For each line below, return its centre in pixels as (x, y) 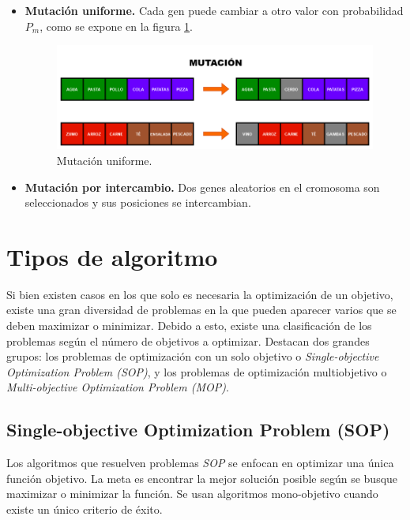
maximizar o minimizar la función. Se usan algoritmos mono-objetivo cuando (192, 494)
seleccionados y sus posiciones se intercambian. (138, 202)
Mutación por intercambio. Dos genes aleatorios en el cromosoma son (202, 187)
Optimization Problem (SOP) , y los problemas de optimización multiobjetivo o (197, 371)
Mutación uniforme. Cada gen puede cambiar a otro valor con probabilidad (214, 10)
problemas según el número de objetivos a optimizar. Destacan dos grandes (188, 340)
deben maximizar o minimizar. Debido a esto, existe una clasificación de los (189, 325)
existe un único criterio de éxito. (85, 509)
